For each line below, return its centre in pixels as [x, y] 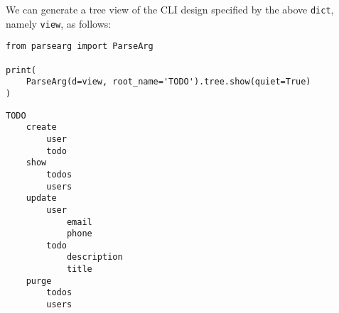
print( [21, 70]
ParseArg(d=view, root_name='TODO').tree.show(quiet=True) [168, 82]
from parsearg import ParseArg [80, 46]
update [41, 198]
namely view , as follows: [59, 23]
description [95, 257]
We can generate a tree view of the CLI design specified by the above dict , [170, 9]
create [41, 127]
